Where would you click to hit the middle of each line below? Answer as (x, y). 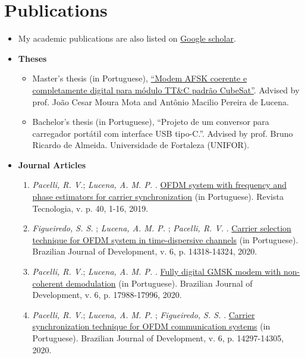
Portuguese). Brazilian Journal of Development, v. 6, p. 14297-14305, (158, 338)
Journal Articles (52, 164)
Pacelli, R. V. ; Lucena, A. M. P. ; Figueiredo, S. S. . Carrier (144, 314)
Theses (32, 58)
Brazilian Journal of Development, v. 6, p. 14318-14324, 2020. (145, 251)
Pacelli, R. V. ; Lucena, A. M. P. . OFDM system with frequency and (159, 185)
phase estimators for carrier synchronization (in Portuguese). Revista (158, 197)
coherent (48, 283)
